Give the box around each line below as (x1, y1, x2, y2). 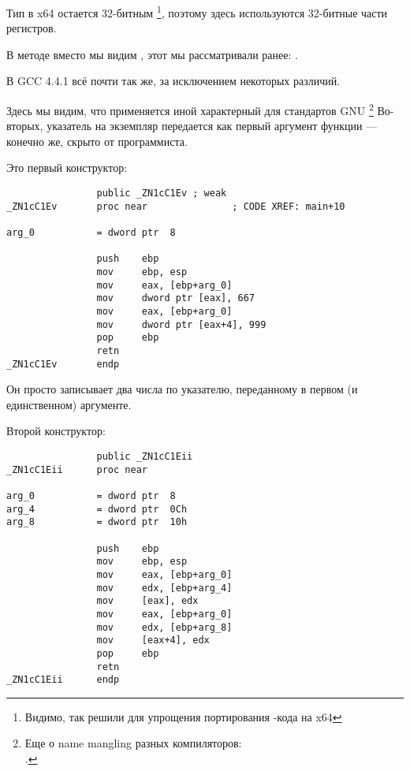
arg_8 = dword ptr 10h (6, 516, 188, 528)
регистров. (6, 20, 57, 36)
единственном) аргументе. (6, 396, 132, 412)
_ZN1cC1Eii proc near (6, 464, 147, 475)
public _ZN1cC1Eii (96, 451, 193, 463)
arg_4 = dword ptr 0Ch (6, 503, 188, 515)
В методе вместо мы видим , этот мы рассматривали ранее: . (6, 46, 298, 62)
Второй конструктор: (6, 423, 106, 439)
